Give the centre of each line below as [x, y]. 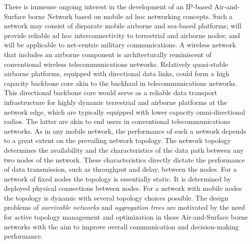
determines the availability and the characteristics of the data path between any [124, 150]
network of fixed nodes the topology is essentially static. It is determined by [118, 178]
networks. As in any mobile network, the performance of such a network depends [125, 131]
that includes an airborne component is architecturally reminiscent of [108, 54]
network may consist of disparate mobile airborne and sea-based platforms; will [123, 26]
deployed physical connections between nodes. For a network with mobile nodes [123, 188]
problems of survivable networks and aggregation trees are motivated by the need [125, 207]
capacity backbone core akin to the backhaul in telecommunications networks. [121, 83]
